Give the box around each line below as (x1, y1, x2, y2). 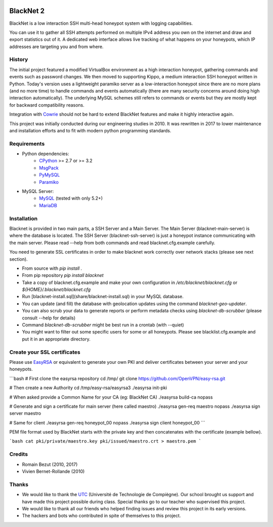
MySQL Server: (22, 188, 54, 195)
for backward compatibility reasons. (9, 102, 84, 108)
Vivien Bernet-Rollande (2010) (22, 468, 85, 474)
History (9, 56, 28, 63)
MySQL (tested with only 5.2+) (39, 195, 103, 202)
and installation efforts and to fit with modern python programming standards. (9, 127, 171, 133)
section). (9, 256, 28, 262)
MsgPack (39, 165, 59, 171)
